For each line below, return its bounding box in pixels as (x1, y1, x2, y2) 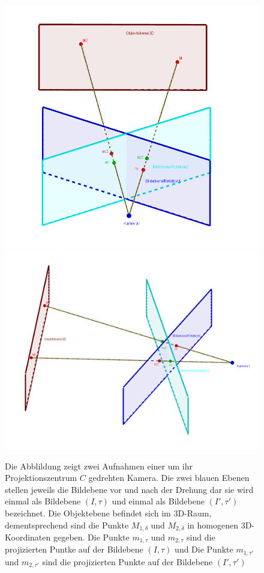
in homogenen (187, 518, 238, 531)
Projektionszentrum (5, 471, 77, 484)
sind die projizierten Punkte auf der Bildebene (42, 555, 213, 568)
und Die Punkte (175, 543, 233, 556)
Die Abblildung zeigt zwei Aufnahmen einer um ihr (5, 459, 193, 472)
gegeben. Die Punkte (53, 530, 130, 543)
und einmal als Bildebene (112, 495, 205, 507)
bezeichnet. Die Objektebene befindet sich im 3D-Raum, (5, 506, 212, 519)
